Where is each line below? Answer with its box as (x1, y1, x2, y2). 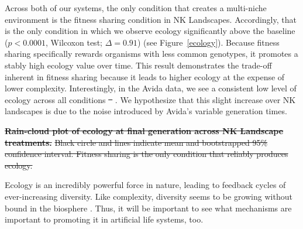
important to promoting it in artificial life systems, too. (5, 213, 204, 225)
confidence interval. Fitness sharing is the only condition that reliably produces (5, 148, 288, 160)
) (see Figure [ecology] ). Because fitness (137, 36, 280, 48)
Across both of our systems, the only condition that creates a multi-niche (5, 2, 267, 13)
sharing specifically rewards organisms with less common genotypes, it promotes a (5, 47, 298, 60)
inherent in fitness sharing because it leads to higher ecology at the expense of (5, 70, 285, 83)
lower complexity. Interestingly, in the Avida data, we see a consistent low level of (5, 82, 297, 94)
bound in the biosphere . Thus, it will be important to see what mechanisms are (5, 201, 292, 214)
